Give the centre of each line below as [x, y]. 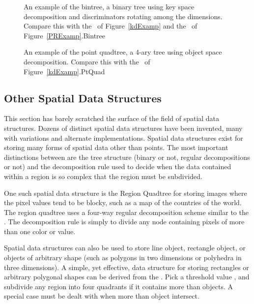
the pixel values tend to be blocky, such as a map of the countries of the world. [123, 202]
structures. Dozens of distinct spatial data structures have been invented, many [123, 128]
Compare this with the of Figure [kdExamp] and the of [111, 26]
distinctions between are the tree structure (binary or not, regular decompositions [127, 157]
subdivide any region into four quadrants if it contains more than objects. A [119, 286]
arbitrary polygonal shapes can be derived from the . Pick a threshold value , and [127, 277]
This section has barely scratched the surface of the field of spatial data [112, 118]
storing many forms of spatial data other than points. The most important [116, 147]
